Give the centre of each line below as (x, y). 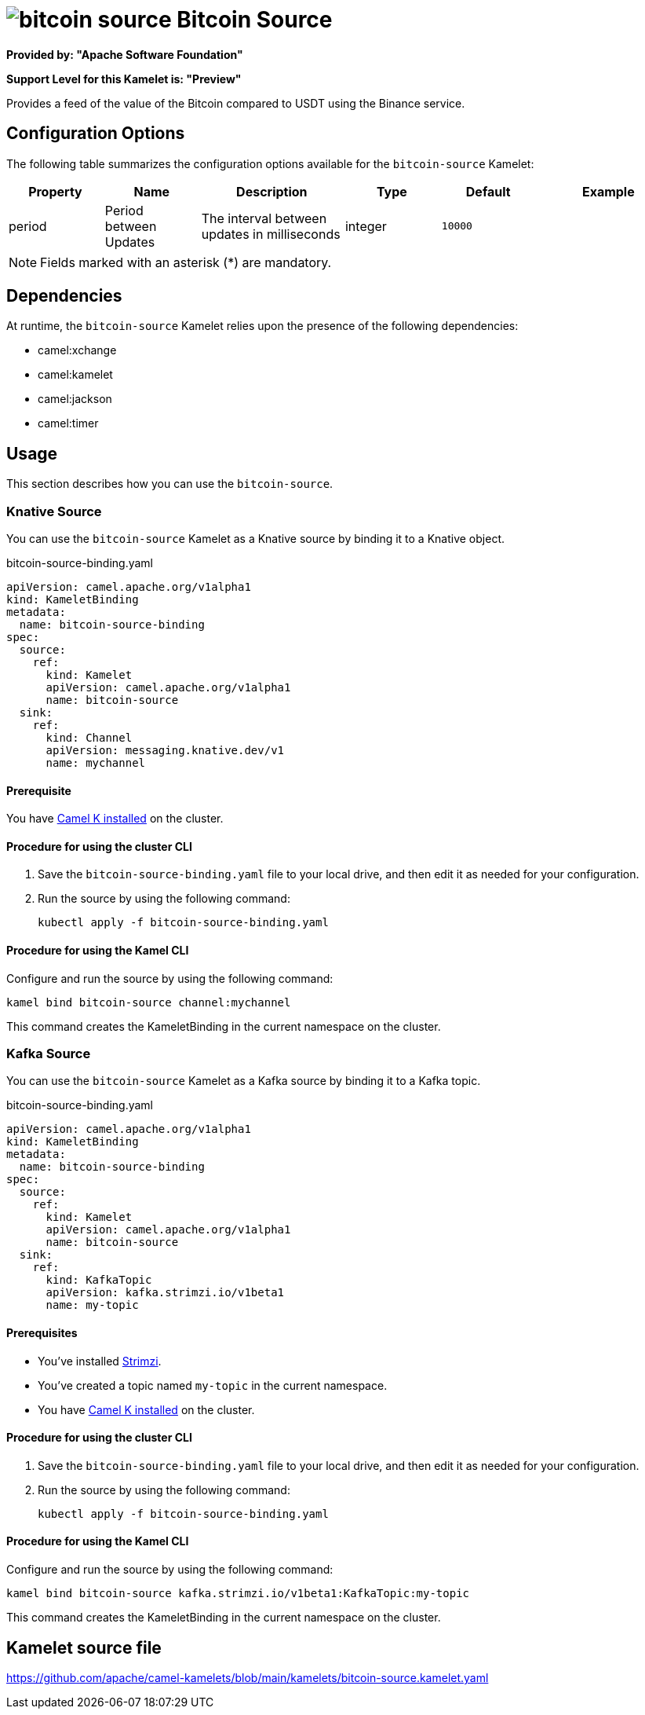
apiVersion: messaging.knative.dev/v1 (165, 751)
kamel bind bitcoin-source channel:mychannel (149, 1002)
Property (55, 191)
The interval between (264, 218)
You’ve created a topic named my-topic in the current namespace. (213, 1385)
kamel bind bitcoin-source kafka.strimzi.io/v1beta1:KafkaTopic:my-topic (238, 1594)
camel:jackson (75, 399)
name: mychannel (96, 763)
